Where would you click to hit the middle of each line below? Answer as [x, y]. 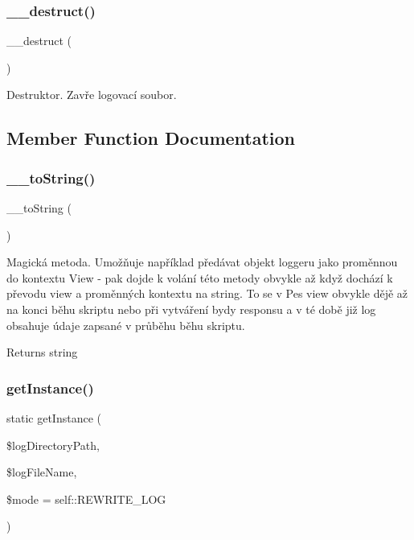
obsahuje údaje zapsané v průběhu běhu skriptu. [126, 325]
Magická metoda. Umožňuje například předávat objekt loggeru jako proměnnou [202, 262]
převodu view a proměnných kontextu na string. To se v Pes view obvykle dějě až [207, 293]
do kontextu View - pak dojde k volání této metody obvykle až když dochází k [200, 277]
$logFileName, [42, 472]
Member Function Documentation [151, 138]
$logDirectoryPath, [53, 445]
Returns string [42, 352]
